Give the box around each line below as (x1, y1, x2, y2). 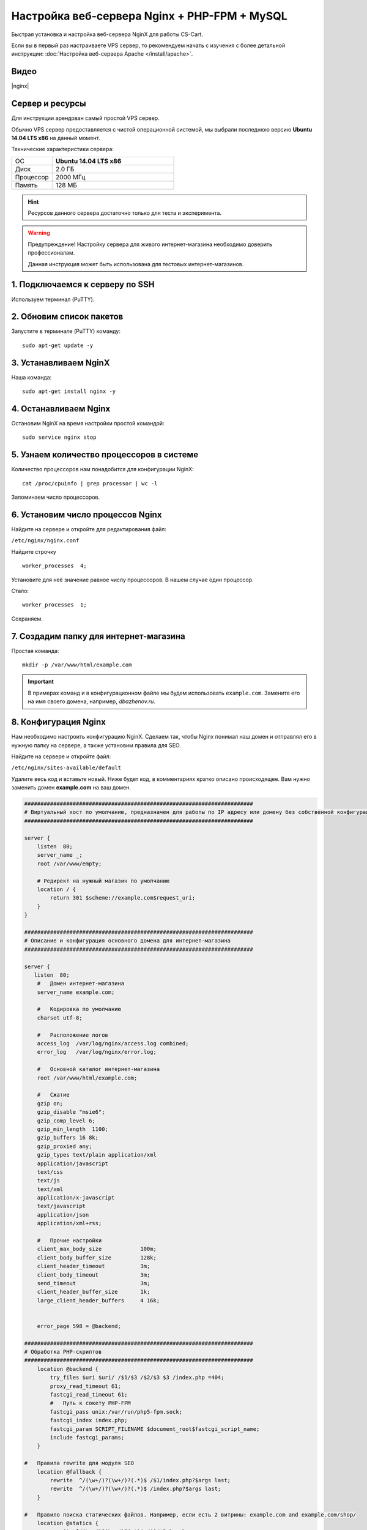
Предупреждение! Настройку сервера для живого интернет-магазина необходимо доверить (28, 241, 273, 248)
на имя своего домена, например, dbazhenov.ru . (28, 698, 156, 705)
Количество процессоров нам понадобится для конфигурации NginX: (11, 466, 194, 473)
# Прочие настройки (37, 1237, 102, 1244)
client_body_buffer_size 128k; (37, 1254, 157, 1261)
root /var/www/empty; (37, 860, 102, 867)
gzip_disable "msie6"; (37, 1108, 105, 1116)
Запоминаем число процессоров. (11, 493, 100, 501)
